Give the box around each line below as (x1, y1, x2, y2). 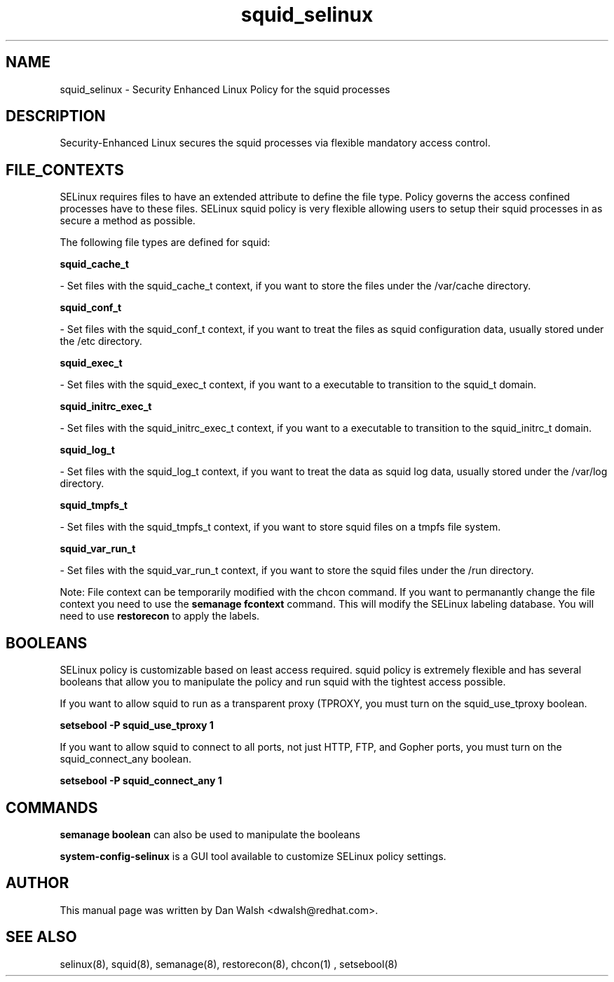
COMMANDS (6, 798, 98, 817)
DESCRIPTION (6, 107, 106, 125)
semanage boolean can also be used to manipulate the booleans (60, 828, 360, 840)
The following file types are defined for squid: (60, 236, 271, 249)
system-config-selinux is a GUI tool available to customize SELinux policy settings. (60, 850, 446, 862)
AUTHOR (6, 874, 69, 892)
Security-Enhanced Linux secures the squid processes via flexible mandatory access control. (60, 137, 491, 149)
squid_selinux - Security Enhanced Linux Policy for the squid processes (60, 83, 390, 95)
